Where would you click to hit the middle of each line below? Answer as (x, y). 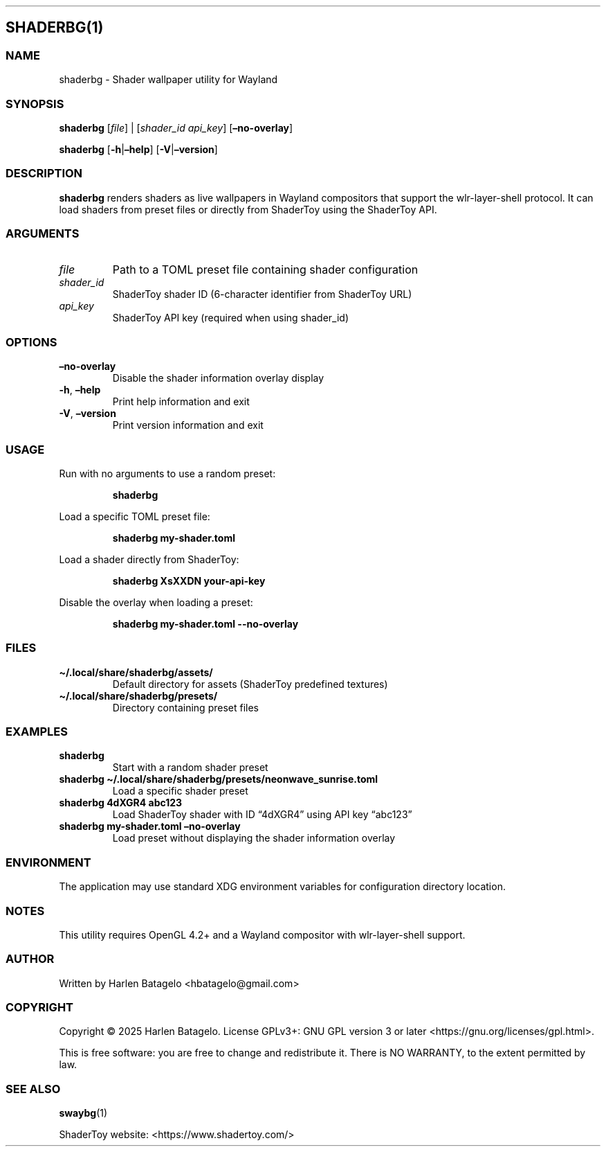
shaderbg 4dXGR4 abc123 (121, 803)
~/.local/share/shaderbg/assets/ (136, 672)
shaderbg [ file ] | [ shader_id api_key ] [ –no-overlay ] (176, 127)
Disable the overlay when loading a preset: (156, 602)
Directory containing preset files (185, 707)
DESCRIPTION (44, 174)
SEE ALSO (33, 1089)
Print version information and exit (188, 425)
